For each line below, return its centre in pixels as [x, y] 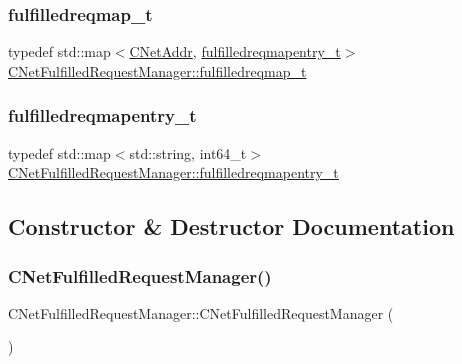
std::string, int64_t [188, 152]
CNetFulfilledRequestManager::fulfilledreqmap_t [157, 70]
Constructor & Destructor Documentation [231, 226]
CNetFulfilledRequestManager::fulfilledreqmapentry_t [173, 172]
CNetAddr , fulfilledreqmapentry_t [235, 51]
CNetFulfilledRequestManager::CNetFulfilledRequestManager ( [201, 312]
